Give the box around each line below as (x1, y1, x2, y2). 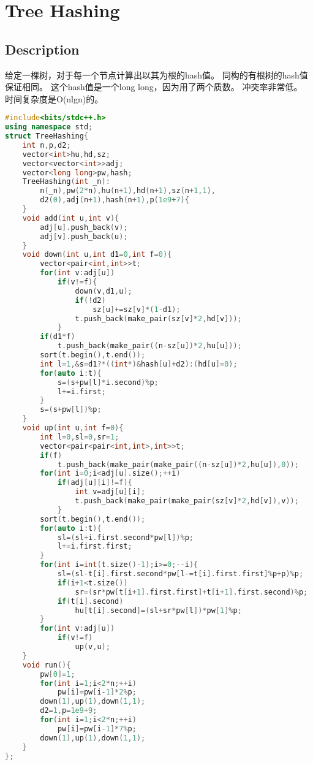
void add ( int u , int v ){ (22, 213, 119, 223)
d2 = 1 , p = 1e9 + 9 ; (40, 706, 97, 715)
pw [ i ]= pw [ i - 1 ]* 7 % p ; (57, 724, 137, 733)
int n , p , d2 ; (22, 140, 71, 150)
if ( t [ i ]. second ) (57, 596, 124, 606)
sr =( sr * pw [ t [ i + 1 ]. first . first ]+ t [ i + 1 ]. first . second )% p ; (75, 587, 308, 596)
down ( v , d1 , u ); (75, 286, 132, 295)
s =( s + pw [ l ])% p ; (40, 405, 102, 414)
